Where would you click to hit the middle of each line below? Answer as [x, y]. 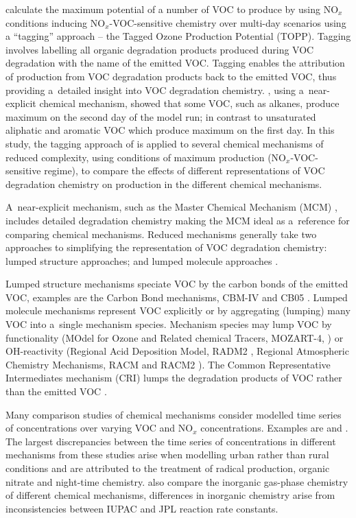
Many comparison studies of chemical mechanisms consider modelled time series [174, 414]
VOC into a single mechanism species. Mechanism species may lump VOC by [169, 324]
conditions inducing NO [56, 22]
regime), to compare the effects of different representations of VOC [185, 170]
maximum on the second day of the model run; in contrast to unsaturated [161, 116]
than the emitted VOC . [56, 391]
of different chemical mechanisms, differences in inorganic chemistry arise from [170, 495]
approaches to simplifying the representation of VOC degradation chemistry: [166, 247]
